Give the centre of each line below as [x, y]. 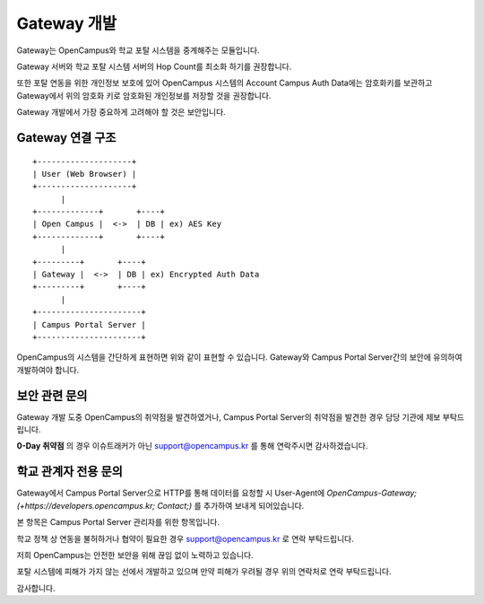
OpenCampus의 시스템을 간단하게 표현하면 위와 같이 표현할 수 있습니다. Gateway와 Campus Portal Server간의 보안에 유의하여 [239, 357]
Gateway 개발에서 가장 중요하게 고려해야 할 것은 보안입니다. [121, 112]
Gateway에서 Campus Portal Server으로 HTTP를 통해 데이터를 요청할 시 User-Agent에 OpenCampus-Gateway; [216, 493]
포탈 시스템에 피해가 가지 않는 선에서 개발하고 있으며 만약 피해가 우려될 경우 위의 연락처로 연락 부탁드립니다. [204, 572]
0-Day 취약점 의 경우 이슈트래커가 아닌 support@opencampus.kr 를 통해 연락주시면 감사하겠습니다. [192, 446]
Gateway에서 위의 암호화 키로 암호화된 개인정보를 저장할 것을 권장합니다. [144, 95]
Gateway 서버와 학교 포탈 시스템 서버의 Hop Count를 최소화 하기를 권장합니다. [154, 66]
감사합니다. [36, 588]
